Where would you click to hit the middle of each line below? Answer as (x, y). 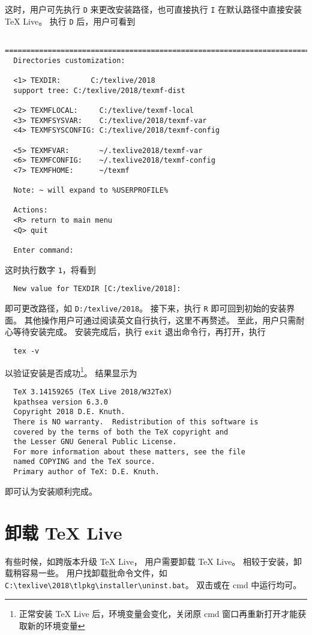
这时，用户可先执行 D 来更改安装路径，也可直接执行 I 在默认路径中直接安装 (154, 9)
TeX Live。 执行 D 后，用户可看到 (70, 21)
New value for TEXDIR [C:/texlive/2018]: (97, 289)
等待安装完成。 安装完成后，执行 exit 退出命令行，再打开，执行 (139, 332)
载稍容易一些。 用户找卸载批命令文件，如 (86, 573)
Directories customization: (69, 60)
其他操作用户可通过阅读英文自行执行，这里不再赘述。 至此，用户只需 (160, 320)
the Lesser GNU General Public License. (95, 442)
